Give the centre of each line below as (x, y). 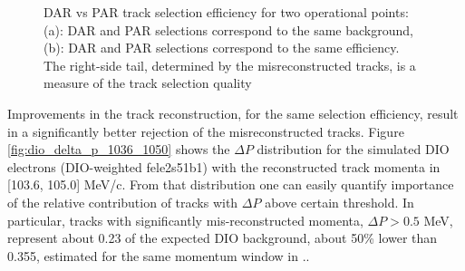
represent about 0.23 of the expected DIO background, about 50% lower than (223, 238)
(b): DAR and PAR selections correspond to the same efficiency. (222, 48)
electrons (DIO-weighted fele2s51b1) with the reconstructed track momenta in (224, 166)
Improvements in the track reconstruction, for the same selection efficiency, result (233, 113)
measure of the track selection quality (148, 83)
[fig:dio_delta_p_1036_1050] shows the (119, 149)
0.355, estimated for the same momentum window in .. (159, 255)
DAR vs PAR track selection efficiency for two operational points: (226, 12)
